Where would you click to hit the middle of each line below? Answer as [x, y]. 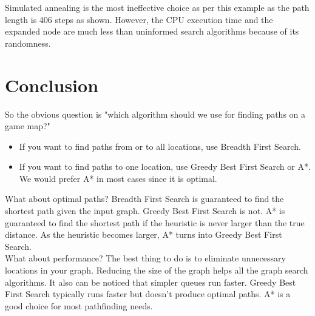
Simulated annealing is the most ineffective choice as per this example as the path [157, 7]
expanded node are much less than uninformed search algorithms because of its [152, 31]
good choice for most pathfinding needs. [79, 305]
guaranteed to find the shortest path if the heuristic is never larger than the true [155, 222]
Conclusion [52, 85]
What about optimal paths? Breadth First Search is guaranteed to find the [144, 199]
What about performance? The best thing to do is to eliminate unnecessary [145, 258]
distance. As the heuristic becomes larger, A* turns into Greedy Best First [144, 234]
